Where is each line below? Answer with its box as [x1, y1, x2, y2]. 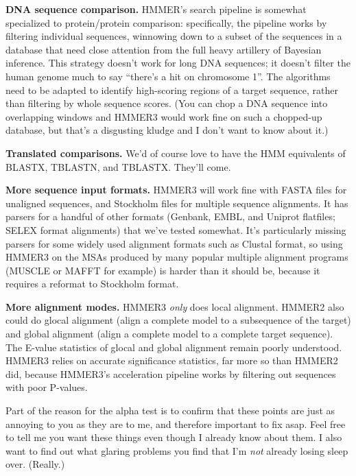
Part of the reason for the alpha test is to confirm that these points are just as [5, 403, 335, 418]
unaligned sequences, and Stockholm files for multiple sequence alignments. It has [5, 195, 348, 210]
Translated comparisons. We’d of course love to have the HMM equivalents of [5, 145, 346, 160]
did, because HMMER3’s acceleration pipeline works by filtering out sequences [5, 366, 336, 381]
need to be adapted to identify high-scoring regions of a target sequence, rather [5, 82, 338, 97]
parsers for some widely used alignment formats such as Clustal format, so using [5, 236, 343, 250]
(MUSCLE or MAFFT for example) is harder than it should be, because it [5, 263, 320, 277]
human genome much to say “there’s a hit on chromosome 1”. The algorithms [5, 69, 331, 83]
